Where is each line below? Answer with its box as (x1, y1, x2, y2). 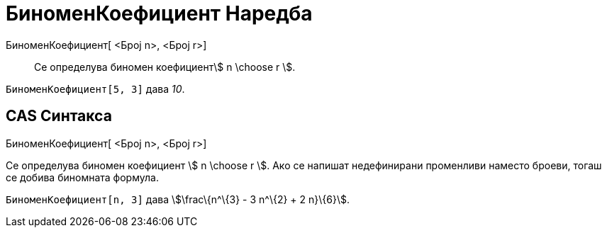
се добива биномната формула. (6, 171, 159, 183)
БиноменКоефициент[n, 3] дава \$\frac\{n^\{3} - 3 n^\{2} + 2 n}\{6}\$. (6, 193, 350, 205)
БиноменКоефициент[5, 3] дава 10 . (6, 82, 185, 95)
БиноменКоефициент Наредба (6, 1, 313, 25)
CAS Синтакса (6, 107, 112, 125)
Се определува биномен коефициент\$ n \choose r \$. (34, 60, 296, 73)
